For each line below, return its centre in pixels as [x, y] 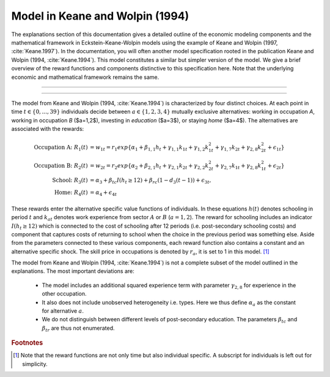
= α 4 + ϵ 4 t [103, 193]
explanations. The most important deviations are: [73, 271]
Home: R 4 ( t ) [71, 193]
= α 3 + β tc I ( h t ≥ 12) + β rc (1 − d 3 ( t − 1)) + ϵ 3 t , [150, 181]
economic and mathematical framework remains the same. [85, 77]
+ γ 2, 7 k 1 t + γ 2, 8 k [238, 166]
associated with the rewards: [48, 129]
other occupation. [64, 294]
